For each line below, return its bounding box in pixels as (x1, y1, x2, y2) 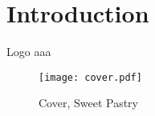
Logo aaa (6, 43, 51, 60)
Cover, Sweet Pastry (39, 94, 138, 111)
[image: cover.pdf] (39, 71, 142, 83)
